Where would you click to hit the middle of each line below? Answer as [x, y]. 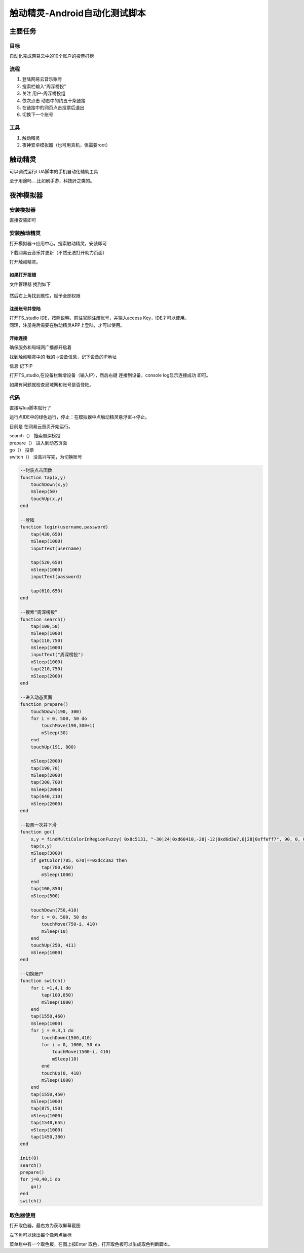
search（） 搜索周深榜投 [35, 436]
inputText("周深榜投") [57, 655]
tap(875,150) [47, 1109]
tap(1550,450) [48, 1094]
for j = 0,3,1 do [52, 1031]
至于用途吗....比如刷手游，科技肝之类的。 [52, 181]
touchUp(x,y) [47, 499]
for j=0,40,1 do [40, 1180]
